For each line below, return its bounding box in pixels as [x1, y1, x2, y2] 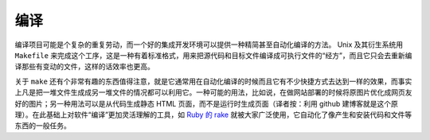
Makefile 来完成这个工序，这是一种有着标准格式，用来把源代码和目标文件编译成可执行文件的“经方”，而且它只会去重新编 [14, 50, 412, 60]
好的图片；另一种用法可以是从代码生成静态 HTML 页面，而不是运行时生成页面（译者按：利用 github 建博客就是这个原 [14, 99, 398, 108]
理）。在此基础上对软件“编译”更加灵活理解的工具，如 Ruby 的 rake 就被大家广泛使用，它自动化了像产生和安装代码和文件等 [14, 110, 412, 119]
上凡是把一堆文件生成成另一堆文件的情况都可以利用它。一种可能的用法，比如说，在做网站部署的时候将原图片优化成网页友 [14, 87, 412, 97]
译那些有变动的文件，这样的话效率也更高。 [14, 62, 154, 72]
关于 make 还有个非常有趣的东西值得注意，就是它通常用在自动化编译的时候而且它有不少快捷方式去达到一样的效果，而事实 [14, 76, 412, 86]
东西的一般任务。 [14, 121, 71, 130]
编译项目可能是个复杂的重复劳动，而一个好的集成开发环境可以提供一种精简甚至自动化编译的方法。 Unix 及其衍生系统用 [14, 40, 404, 49]
